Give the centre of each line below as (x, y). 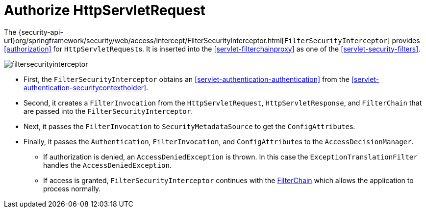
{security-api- (41, 32)
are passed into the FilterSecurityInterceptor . (108, 111)
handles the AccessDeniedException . (107, 165)
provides (406, 40)
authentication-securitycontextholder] (85, 87)
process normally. (72, 188)
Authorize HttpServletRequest (105, 10)
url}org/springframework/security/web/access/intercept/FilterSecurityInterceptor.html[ (144, 40)
